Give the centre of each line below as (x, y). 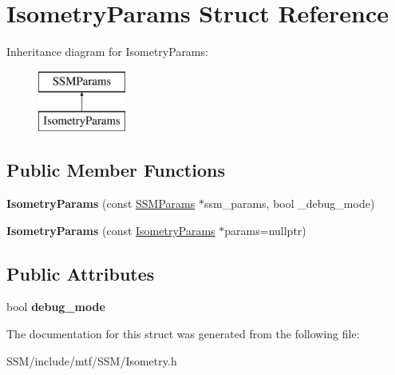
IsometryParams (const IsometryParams (111, 230)
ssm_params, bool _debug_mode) (289, 203)
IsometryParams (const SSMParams (101, 203)
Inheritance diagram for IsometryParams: (107, 52)
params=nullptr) (265, 230)
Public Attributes (81, 273)
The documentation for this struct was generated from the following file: (183, 334)
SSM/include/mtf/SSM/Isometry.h (92, 360)
